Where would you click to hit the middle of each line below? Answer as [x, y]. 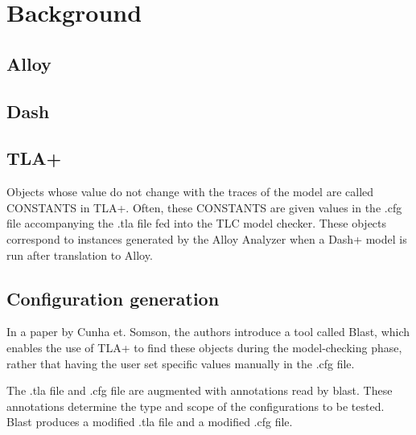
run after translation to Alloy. [80, 254]
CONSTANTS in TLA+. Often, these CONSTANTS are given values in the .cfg [204, 207]
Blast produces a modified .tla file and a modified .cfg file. [150, 422]
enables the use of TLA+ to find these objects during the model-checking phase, [204, 347]
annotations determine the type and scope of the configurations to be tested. [196, 406]
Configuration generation [113, 298]
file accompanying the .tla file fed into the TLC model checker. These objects [197, 223]
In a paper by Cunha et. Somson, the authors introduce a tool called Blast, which [208, 332]
